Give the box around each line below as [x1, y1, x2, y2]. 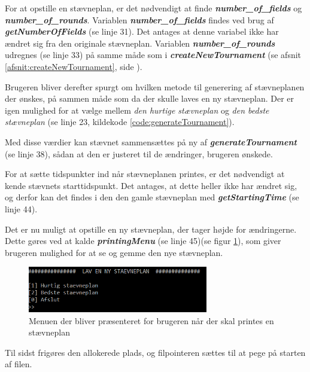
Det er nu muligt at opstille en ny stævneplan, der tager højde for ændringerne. [5, 222, 297, 235]
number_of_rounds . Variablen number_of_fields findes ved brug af [5, 13, 274, 26]
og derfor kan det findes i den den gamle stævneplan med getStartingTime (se [5, 191, 299, 203]
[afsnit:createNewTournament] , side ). [5, 60, 142, 72]
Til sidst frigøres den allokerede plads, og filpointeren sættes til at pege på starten [5, 346, 306, 358]
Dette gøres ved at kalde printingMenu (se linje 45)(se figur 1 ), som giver [5, 234, 281, 247]
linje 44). [5, 202, 38, 215]
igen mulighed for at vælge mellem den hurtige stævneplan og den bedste [5, 103, 269, 116]
